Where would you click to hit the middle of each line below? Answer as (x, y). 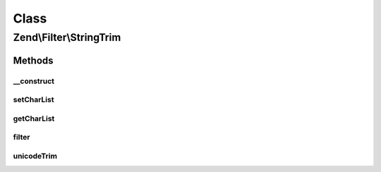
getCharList (34, 118)
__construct (34, 81)
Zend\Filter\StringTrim (67, 37)
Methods (33, 60)
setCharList (34, 100)
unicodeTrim (35, 156)
